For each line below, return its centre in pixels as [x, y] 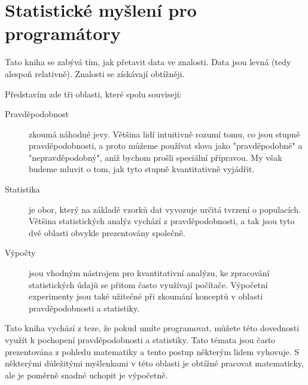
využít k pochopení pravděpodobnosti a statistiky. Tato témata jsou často [140, 340]
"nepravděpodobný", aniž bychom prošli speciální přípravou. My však [155, 157]
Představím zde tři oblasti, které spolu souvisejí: [93, 94]
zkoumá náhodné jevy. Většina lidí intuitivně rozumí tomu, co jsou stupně [164, 134]
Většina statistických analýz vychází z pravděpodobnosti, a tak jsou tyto [162, 221]
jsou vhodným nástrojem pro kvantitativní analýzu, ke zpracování [149, 273]
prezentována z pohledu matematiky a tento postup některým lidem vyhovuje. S [152, 351]
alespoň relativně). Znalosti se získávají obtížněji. [95, 73]
